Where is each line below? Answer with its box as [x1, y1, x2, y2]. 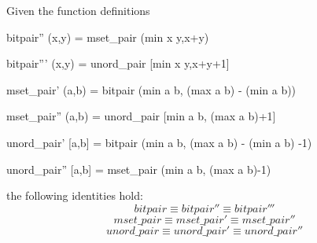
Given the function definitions [6, 2, 150, 18]
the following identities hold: [6, 187, 143, 204]
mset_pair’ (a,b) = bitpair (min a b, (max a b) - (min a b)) [6, 81, 297, 98]
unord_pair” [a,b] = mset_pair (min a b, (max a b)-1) [6, 160, 271, 177]
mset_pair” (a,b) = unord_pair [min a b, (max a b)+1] [6, 108, 276, 124]
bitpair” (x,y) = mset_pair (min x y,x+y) [6, 28, 209, 45]
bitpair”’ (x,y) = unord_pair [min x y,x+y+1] [6, 55, 230, 72]
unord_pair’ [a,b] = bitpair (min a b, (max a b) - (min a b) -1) [6, 134, 312, 150]
